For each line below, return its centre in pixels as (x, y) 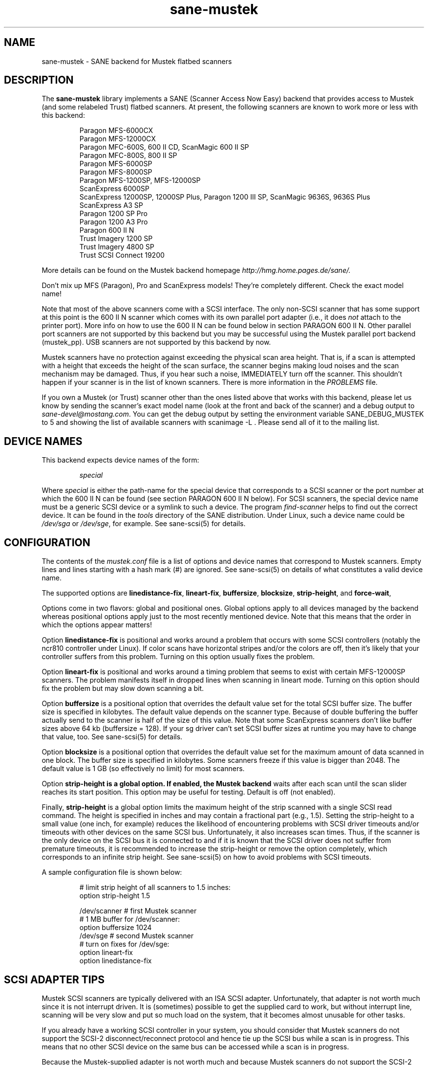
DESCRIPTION (39, 80)
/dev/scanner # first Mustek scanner (138, 911)
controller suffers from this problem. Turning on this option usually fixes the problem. (178, 657)
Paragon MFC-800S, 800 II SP (128, 155)
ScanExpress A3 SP (111, 205)
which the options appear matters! (97, 625)
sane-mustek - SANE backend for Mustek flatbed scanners (137, 61)
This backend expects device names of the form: (120, 460)
